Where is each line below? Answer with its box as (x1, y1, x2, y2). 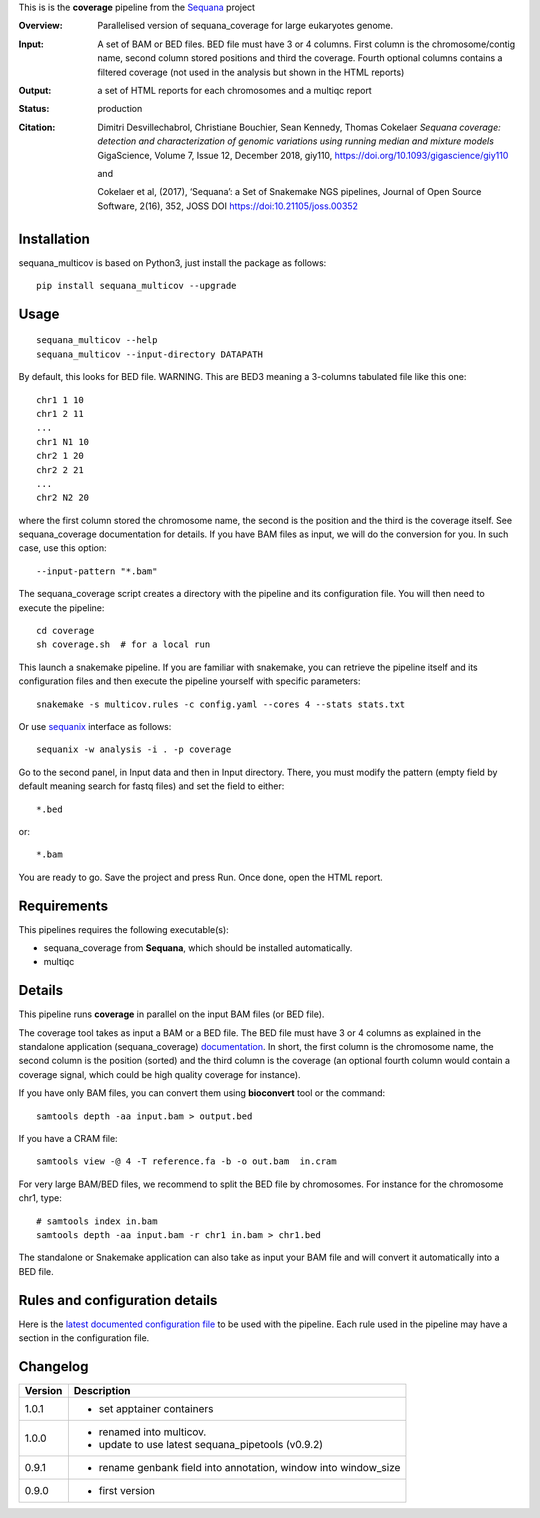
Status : (18, 103, 50, 115)
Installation (18, 230, 90, 247)
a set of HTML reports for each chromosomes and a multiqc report (97, 84, 372, 96)
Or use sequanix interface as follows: (18, 720, 172, 732)
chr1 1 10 (36, 394, 84, 405)
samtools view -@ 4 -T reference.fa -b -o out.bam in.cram (36, 1156, 337, 1167)
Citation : (18, 121, 56, 133)
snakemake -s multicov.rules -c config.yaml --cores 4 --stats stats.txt (36, 698, 406, 710)
